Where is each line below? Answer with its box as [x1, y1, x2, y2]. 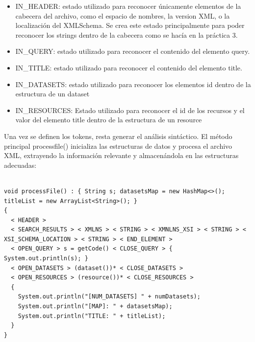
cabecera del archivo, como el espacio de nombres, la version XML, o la [15, 10, 230, 21]
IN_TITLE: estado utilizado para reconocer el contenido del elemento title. [15, 62, 242, 72]
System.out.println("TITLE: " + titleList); [18, 312, 166, 319]
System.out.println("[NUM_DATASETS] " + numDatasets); [18, 293, 201, 300]
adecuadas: [4, 160, 37, 170]
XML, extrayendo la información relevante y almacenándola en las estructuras [4, 150, 239, 160]
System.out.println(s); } [4, 255, 88, 262]
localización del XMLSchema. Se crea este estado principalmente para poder [15, 20, 245, 30]
